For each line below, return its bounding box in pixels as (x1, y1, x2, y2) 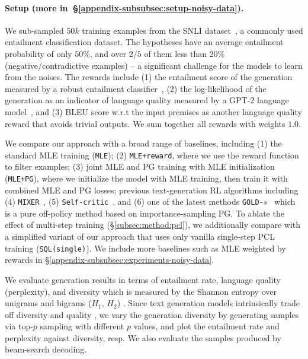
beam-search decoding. (5, 343, 87, 355)
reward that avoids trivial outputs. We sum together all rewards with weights (5, 117, 285, 129)
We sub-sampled (5, 24, 64, 36)
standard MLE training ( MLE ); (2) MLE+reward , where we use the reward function (5, 148, 299, 161)
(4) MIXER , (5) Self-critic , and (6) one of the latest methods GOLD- (5, 195, 264, 208)
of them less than (144, 47, 207, 59)
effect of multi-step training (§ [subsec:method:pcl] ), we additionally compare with (5, 218, 301, 231)
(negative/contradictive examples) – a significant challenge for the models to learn (5, 59, 303, 71)
